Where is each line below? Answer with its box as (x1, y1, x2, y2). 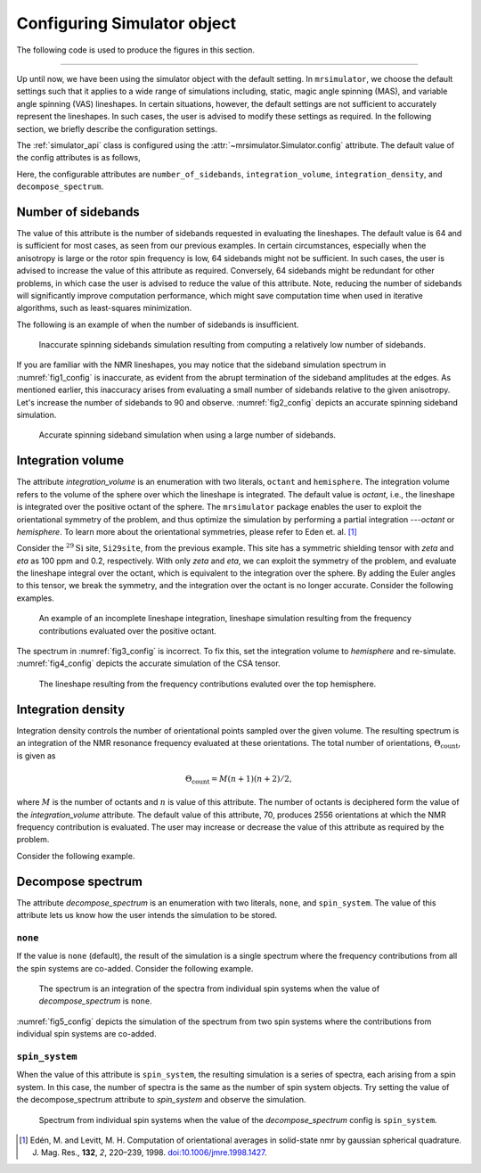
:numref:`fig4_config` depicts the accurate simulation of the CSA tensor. (16, 658, 281, 669)
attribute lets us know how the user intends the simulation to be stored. (16, 910, 278, 921)
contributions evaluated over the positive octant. (38, 625, 217, 636)
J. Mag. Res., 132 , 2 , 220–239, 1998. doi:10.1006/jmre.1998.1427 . (32, 1147, 267, 1158)
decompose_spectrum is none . (38, 996, 152, 1006)
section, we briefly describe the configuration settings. (16, 123, 218, 134)
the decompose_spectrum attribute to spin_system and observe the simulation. (16, 1095, 306, 1105)
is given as (16, 750, 56, 761)
